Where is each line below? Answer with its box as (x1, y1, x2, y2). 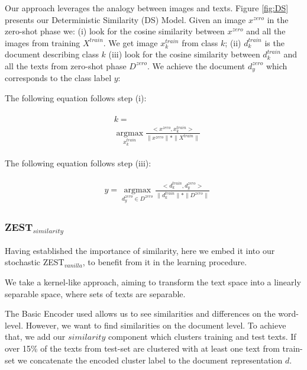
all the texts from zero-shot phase (5, 59, 127, 72)
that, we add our (5, 330, 66, 343)
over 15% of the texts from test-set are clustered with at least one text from (5, 342, 280, 354)
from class (182, 36, 218, 49)
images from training (5, 36, 80, 49)
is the (264, 36, 285, 49)
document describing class (5, 48, 99, 60)
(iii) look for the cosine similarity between (108, 48, 260, 60)
